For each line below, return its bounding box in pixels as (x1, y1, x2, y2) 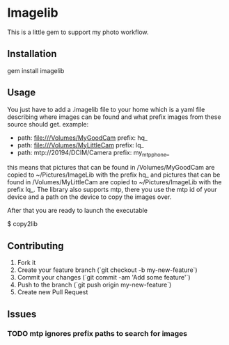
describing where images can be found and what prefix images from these (7, 113, 221, 121)
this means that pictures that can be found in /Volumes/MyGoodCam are (7, 163, 215, 172)
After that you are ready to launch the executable (7, 207, 148, 215)
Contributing (7, 240, 64, 252)
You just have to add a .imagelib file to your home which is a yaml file (7, 105, 205, 113)
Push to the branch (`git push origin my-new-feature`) (17, 280, 172, 289)
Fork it (17, 259, 36, 267)
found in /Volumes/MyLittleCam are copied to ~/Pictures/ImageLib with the (7, 178, 222, 186)
